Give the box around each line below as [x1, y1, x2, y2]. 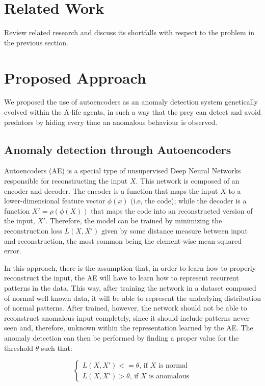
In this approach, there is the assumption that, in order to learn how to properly [4, 262, 256, 273]
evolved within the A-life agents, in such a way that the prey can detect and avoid [4, 107, 261, 117]
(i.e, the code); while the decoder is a [130, 195, 247, 206]
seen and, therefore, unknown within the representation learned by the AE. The [4, 322, 253, 333]
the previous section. [4, 37, 68, 47]
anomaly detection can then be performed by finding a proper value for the [4, 332, 239, 343]
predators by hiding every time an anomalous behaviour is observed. [4, 116, 218, 127]
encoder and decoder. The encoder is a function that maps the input [4, 185, 218, 196]
